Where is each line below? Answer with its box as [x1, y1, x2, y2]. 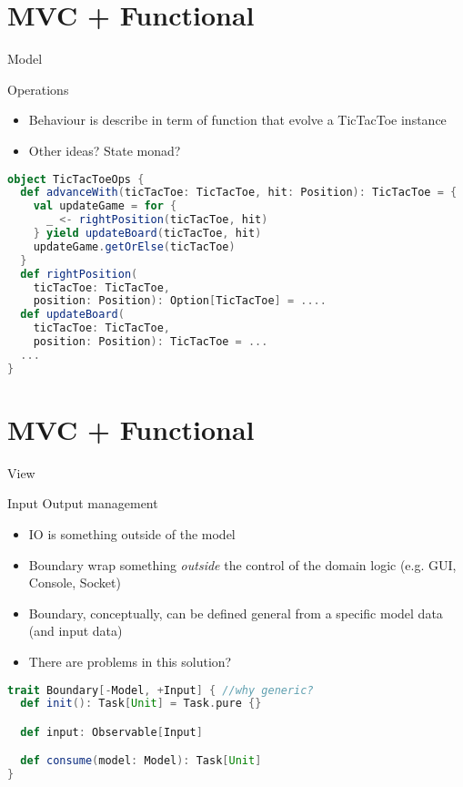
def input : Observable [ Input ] [20, 725, 203, 739]
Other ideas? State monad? [28, 140, 181, 159]
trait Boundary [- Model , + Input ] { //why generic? [7, 683, 314, 697]
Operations [7, 79, 69, 98]
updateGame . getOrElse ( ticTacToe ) [33, 240, 236, 253]
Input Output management [7, 494, 158, 513]
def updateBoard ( [20, 308, 125, 322]
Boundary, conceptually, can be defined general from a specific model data [28, 603, 443, 622]
